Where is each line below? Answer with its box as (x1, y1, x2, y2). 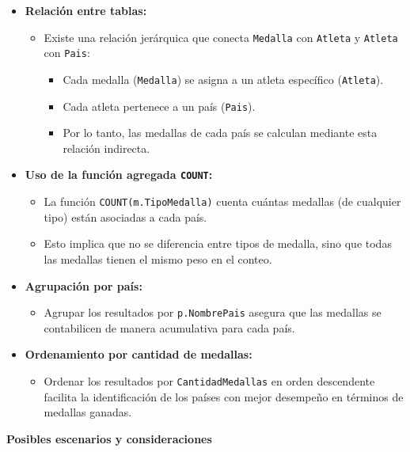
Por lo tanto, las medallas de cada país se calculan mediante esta (63, 124, 378, 141)
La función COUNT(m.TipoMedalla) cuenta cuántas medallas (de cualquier (44, 193, 401, 210)
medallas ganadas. (44, 404, 132, 420)
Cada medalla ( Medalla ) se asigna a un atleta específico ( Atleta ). (63, 70, 384, 87)
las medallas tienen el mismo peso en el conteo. (44, 250, 272, 267)
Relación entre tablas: (25, 2, 147, 18)
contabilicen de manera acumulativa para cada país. (44, 319, 295, 336)
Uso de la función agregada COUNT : (25, 166, 213, 183)
